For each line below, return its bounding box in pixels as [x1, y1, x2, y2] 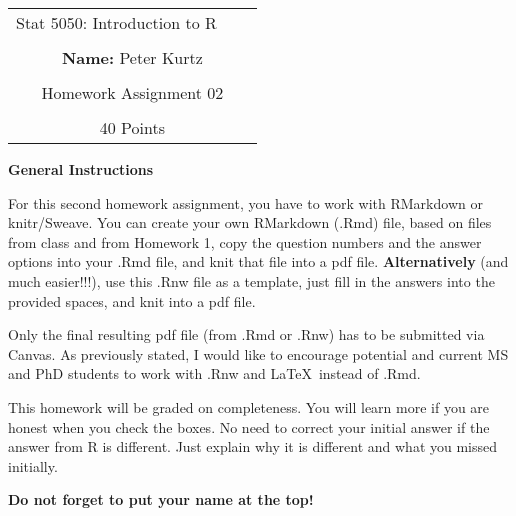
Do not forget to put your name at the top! [8, 489, 314, 510]
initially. [8, 455, 58, 476]
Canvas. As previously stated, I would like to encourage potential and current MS [8, 343, 509, 364]
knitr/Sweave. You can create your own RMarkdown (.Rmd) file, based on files [8, 212, 492, 233]
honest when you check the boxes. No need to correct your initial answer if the [8, 416, 490, 437]
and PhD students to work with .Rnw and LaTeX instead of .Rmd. [8, 363, 421, 384]
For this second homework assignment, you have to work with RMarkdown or [8, 192, 483, 213]
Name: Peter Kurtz [61, 46, 203, 69]
